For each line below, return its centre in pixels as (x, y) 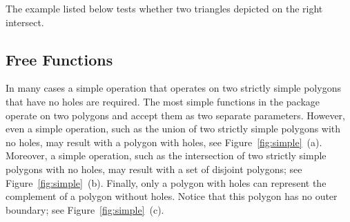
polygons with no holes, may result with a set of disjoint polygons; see (154, 169)
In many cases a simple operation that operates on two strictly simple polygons (173, 88)
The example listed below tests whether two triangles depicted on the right (164, 8)
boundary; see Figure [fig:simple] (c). (85, 209)
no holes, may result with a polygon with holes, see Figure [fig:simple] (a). (164, 142)
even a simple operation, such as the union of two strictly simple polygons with (173, 129)
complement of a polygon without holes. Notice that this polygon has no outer (172, 196)
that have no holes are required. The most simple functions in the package (163, 101)
